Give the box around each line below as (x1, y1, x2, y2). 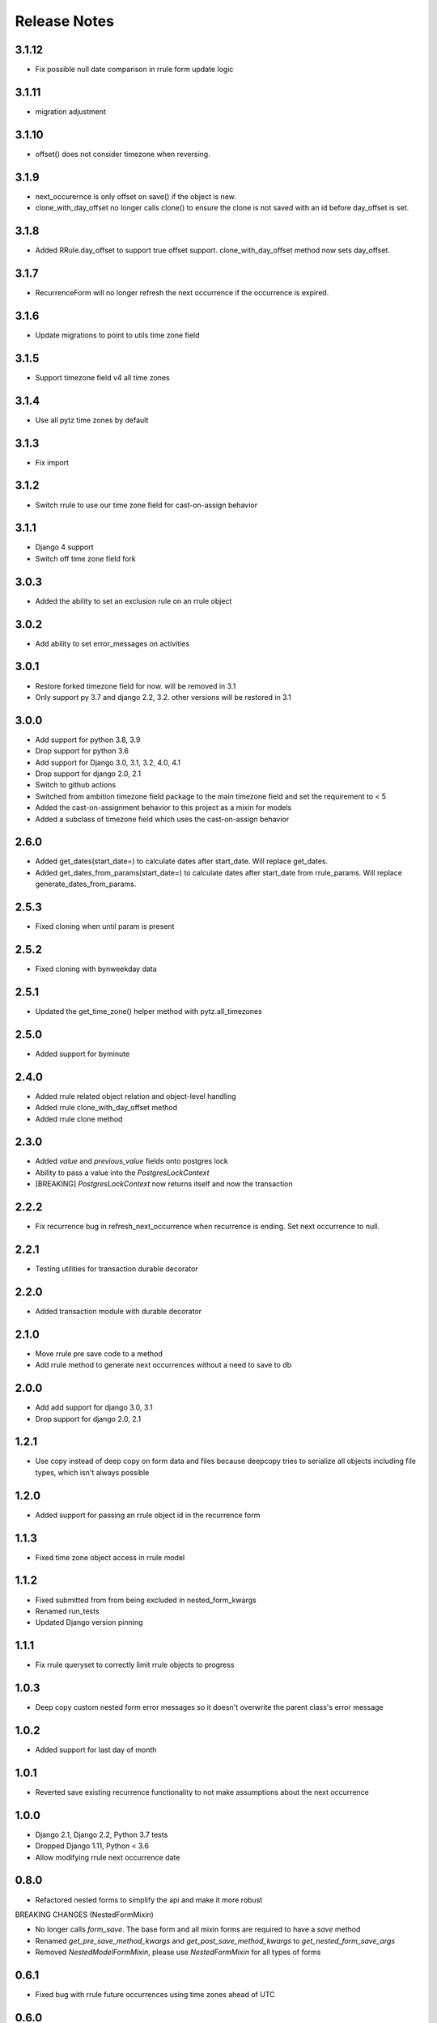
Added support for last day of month (35, 1745, 157, 1755)
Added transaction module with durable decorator (35, 1306, 202, 1316)
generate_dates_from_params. (35, 879, 137, 889)
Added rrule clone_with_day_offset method (35, 1103, 178, 1113)
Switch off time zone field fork (35, 553, 137, 563)
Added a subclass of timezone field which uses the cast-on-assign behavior (35, 814, 290, 824)
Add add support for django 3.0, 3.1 (35, 1402, 153, 1412)
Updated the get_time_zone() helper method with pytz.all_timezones (35, 1006, 262, 1016)
